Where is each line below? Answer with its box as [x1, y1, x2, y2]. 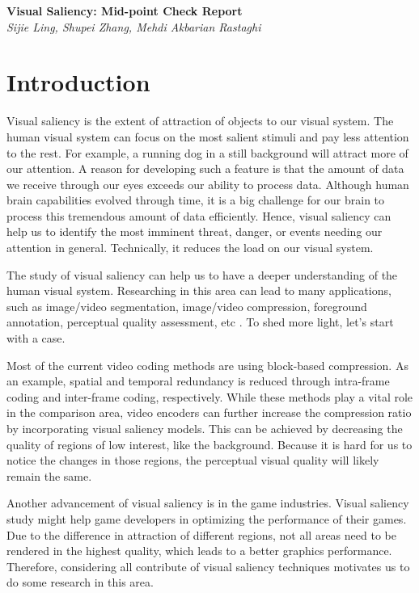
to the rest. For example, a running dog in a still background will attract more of [6, 144, 408, 161]
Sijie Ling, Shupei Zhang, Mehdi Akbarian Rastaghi [6, 18, 261, 35]
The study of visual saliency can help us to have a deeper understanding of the [6, 266, 398, 283]
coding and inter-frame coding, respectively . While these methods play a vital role [6, 388, 413, 405]
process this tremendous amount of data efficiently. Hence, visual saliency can [6, 207, 391, 224]
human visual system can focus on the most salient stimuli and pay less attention [6, 128, 409, 145]
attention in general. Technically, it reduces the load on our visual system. [6, 239, 374, 256]
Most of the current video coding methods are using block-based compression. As [6, 356, 408, 373]
